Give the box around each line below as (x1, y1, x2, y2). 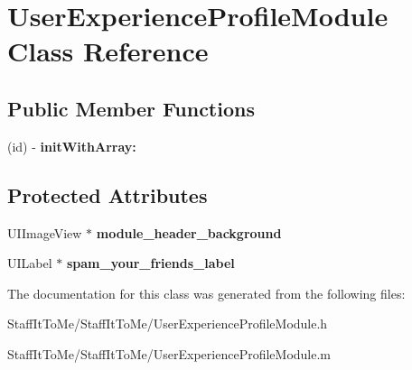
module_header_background (96, 223, 282, 242)
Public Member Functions (7, 94, 255, 122)
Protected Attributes (7, 180, 208, 208)
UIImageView (7, 223, 82, 242)
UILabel (7, 254, 52, 273)
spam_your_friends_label (66, 254, 235, 273)
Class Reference (7, 32, 209, 69)
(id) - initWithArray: (7, 136, 136, 155)
